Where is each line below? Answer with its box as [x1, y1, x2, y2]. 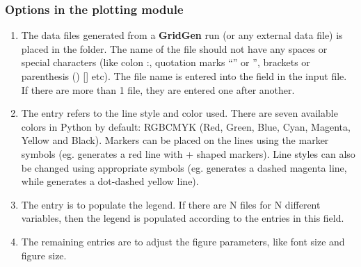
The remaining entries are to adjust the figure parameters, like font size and [21, 234, 345, 248]
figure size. [21, 248, 67, 262]
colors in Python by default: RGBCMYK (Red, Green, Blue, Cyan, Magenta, [21, 119, 351, 133]
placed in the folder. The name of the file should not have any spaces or [21, 41, 328, 56]
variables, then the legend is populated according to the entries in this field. [21, 211, 344, 225]
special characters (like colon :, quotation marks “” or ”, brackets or [21, 55, 310, 70]
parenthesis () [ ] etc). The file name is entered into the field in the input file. [21, 69, 347, 83]
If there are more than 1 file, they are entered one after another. [21, 82, 295, 97]
